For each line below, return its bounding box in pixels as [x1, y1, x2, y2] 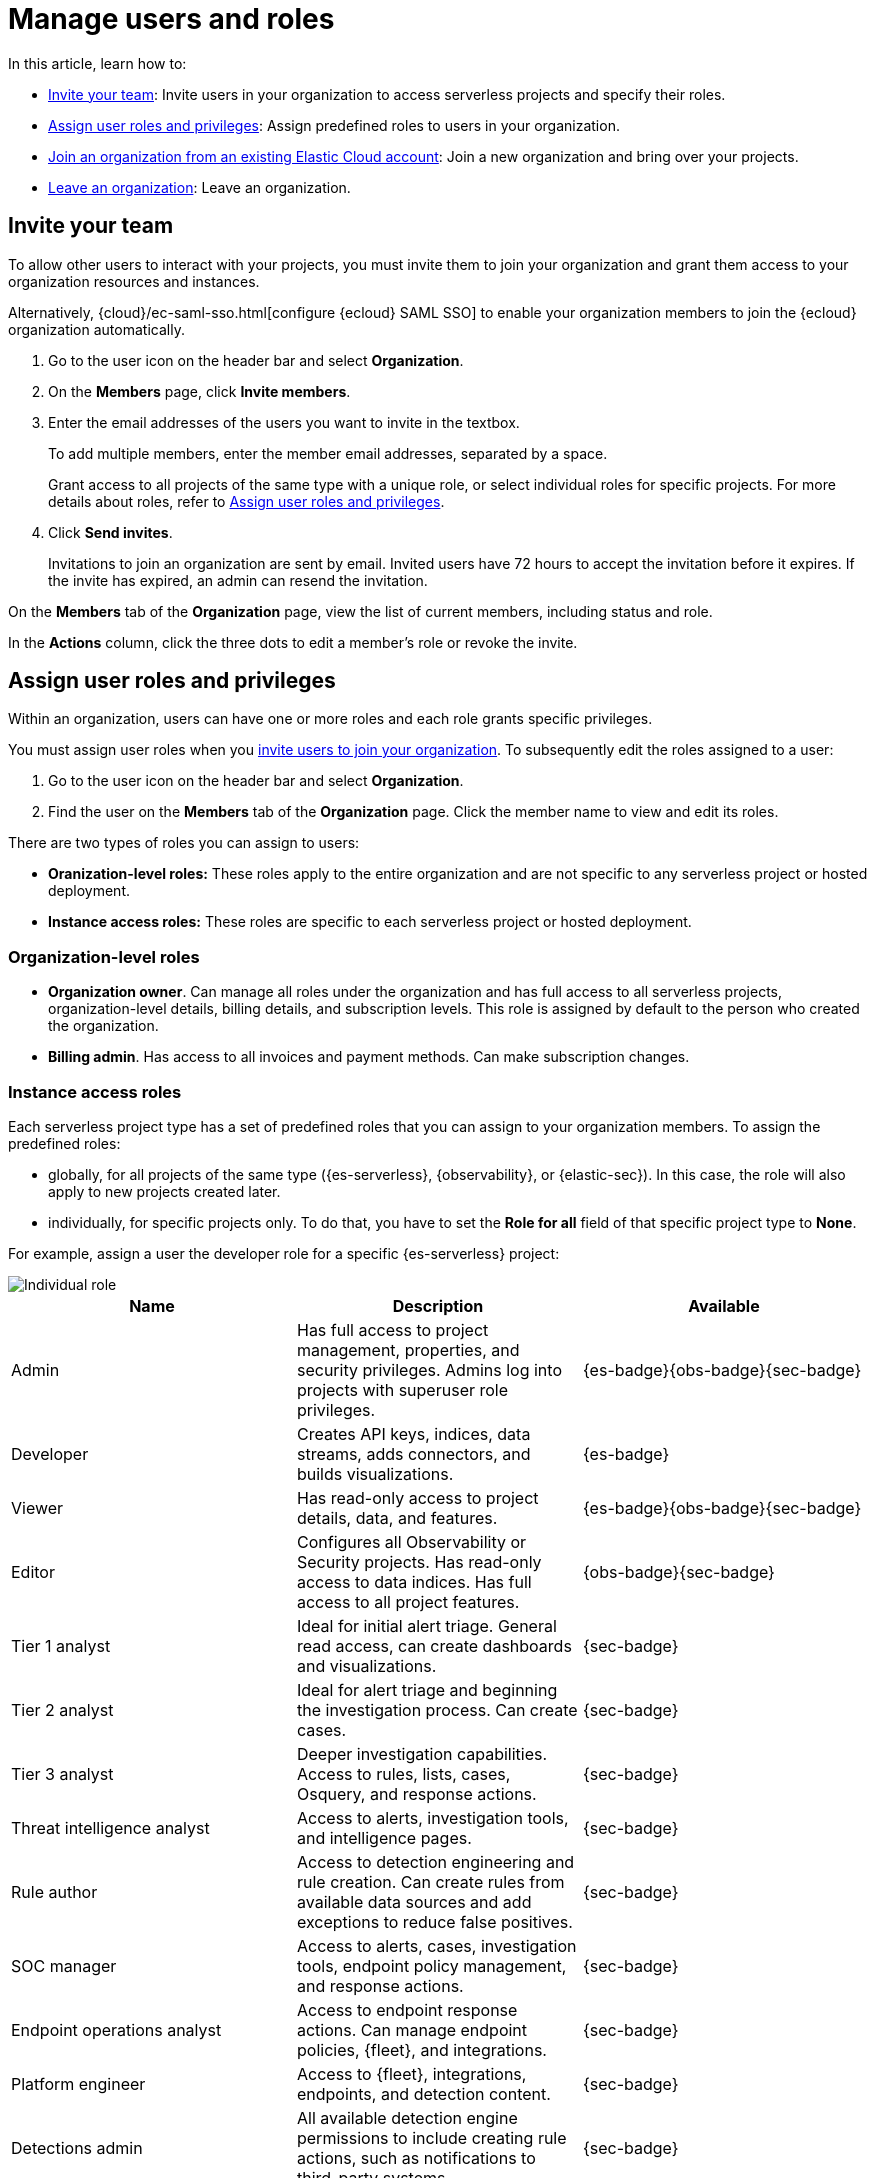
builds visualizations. [296, 1463, 454, 1484]
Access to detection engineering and [296, 1851, 575, 1872]
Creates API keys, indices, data [296, 1423, 531, 1444]
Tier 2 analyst [11, 1699, 114, 1720]
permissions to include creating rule [296, 2127, 567, 2148]
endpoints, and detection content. [296, 2083, 551, 2104]
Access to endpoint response [296, 1999, 518, 2020]
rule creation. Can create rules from [296, 1871, 565, 1892]
